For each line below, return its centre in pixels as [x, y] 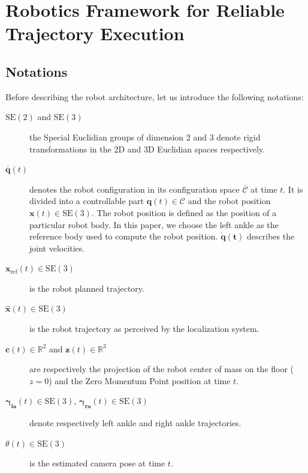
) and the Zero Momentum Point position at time [140, 380]
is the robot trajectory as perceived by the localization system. [144, 329]
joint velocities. [57, 248]
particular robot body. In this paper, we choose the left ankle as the [154, 224]
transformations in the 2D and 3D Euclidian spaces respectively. [147, 149]
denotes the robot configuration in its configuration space [135, 189]
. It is [293, 189]
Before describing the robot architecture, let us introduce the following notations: [155, 96]
